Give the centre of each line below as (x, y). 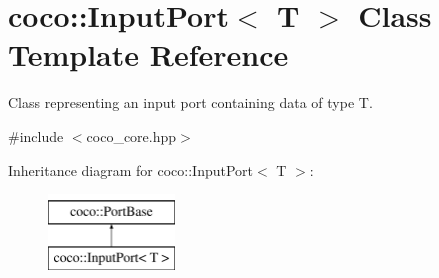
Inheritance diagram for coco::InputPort (130, 169)
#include (36, 135)
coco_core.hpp (131, 135)
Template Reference (148, 54)
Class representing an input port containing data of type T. (190, 102)
